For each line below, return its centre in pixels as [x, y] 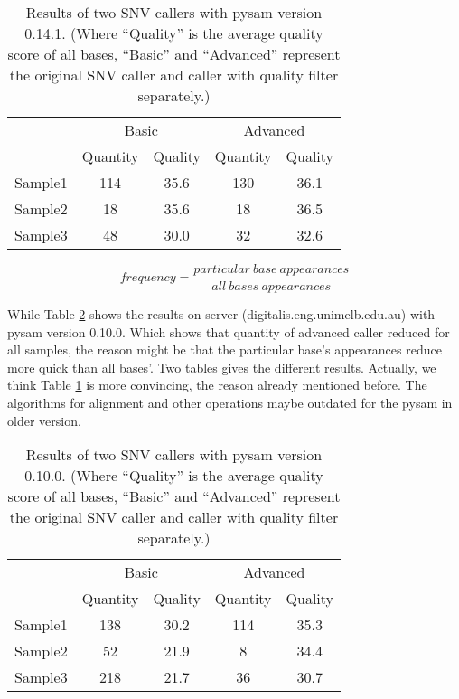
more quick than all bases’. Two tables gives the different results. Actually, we [222, 367]
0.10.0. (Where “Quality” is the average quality [174, 476]
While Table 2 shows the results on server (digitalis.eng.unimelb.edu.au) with [221, 314]
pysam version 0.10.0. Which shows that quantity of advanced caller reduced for [229, 331]
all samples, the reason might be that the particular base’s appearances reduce [225, 349]
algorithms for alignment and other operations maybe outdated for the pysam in [230, 403]
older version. [44, 420]
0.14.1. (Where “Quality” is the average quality [174, 33]
